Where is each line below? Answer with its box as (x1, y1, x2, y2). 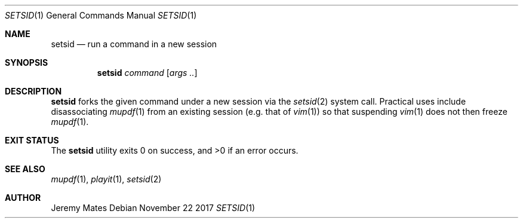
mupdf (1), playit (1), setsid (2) (51, 174, 162, 184)
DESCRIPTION (5, 86, 62, 96)
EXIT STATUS (5, 135, 59, 145)
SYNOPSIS (5, 57, 48, 68)
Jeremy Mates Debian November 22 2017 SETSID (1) (51, 203, 256, 213)
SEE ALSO (5, 164, 45, 174)
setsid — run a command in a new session (51, 39, 217, 49)
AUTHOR (5, 193, 41, 203)
